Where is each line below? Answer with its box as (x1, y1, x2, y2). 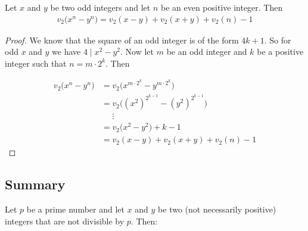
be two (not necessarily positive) (158, 203, 276, 216)
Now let (125, 45, 154, 58)
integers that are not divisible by (5, 214, 125, 227)
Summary (5, 175, 66, 193)
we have (52, 45, 81, 58)
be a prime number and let (26, 203, 125, 216)
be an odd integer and (166, 45, 247, 58)
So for (269, 33, 291, 46)
